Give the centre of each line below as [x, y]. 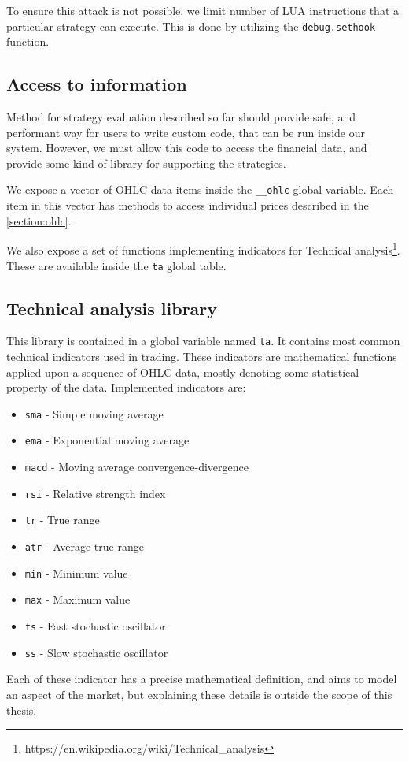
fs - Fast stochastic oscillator [95, 626]
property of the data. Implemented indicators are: [126, 387]
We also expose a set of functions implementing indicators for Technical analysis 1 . [203, 249]
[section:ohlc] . [39, 220]
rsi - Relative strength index [95, 493]
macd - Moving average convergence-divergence [137, 467]
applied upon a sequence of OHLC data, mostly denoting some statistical [183, 372]
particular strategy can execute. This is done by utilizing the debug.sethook [191, 26]
